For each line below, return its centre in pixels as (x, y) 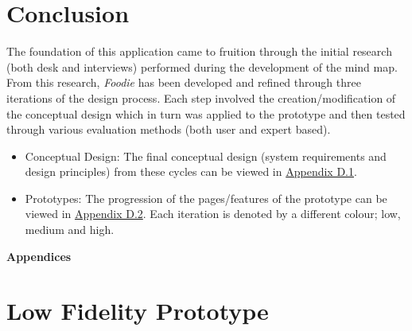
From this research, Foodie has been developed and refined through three (184, 82)
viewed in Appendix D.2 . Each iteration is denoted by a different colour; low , (213, 214)
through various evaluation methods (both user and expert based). (169, 129)
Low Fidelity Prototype (138, 311)
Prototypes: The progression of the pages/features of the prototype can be (206, 198)
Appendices (39, 256)
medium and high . (70, 230)
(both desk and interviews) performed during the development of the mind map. (202, 66)
